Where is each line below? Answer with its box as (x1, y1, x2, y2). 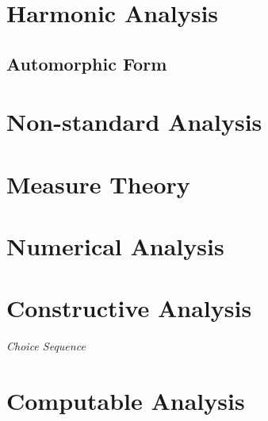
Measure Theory (6, 167, 190, 200)
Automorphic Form (6, 51, 167, 75)
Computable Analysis (6, 385, 245, 417)
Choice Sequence (6, 338, 86, 354)
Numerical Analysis (6, 230, 224, 262)
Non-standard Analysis (6, 105, 262, 138)
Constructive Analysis (6, 292, 252, 324)
